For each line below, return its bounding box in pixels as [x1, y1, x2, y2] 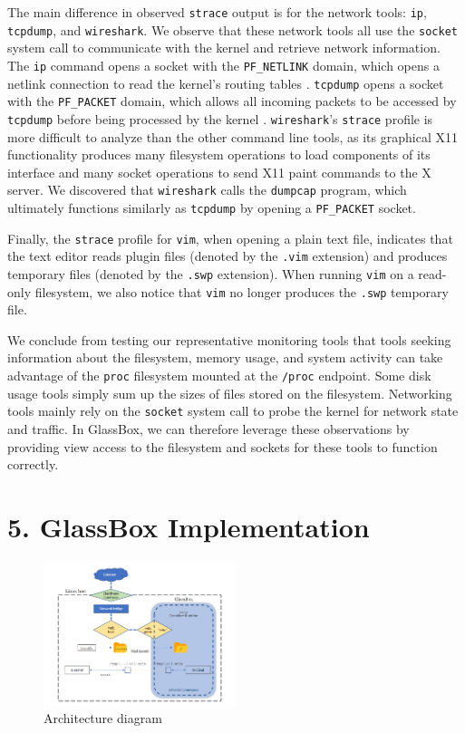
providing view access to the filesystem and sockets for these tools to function [7, 437, 438, 456]
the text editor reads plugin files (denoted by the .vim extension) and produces [7, 246, 448, 265]
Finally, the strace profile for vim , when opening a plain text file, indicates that [7, 228, 453, 247]
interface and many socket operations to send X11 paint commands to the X [7, 162, 431, 181]
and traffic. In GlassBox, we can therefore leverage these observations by [7, 419, 410, 438]
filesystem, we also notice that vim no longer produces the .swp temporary [34, 282, 449, 301]
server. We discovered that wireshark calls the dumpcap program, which [7, 180, 407, 199]
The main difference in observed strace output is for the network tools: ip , [7, 3, 427, 21]
